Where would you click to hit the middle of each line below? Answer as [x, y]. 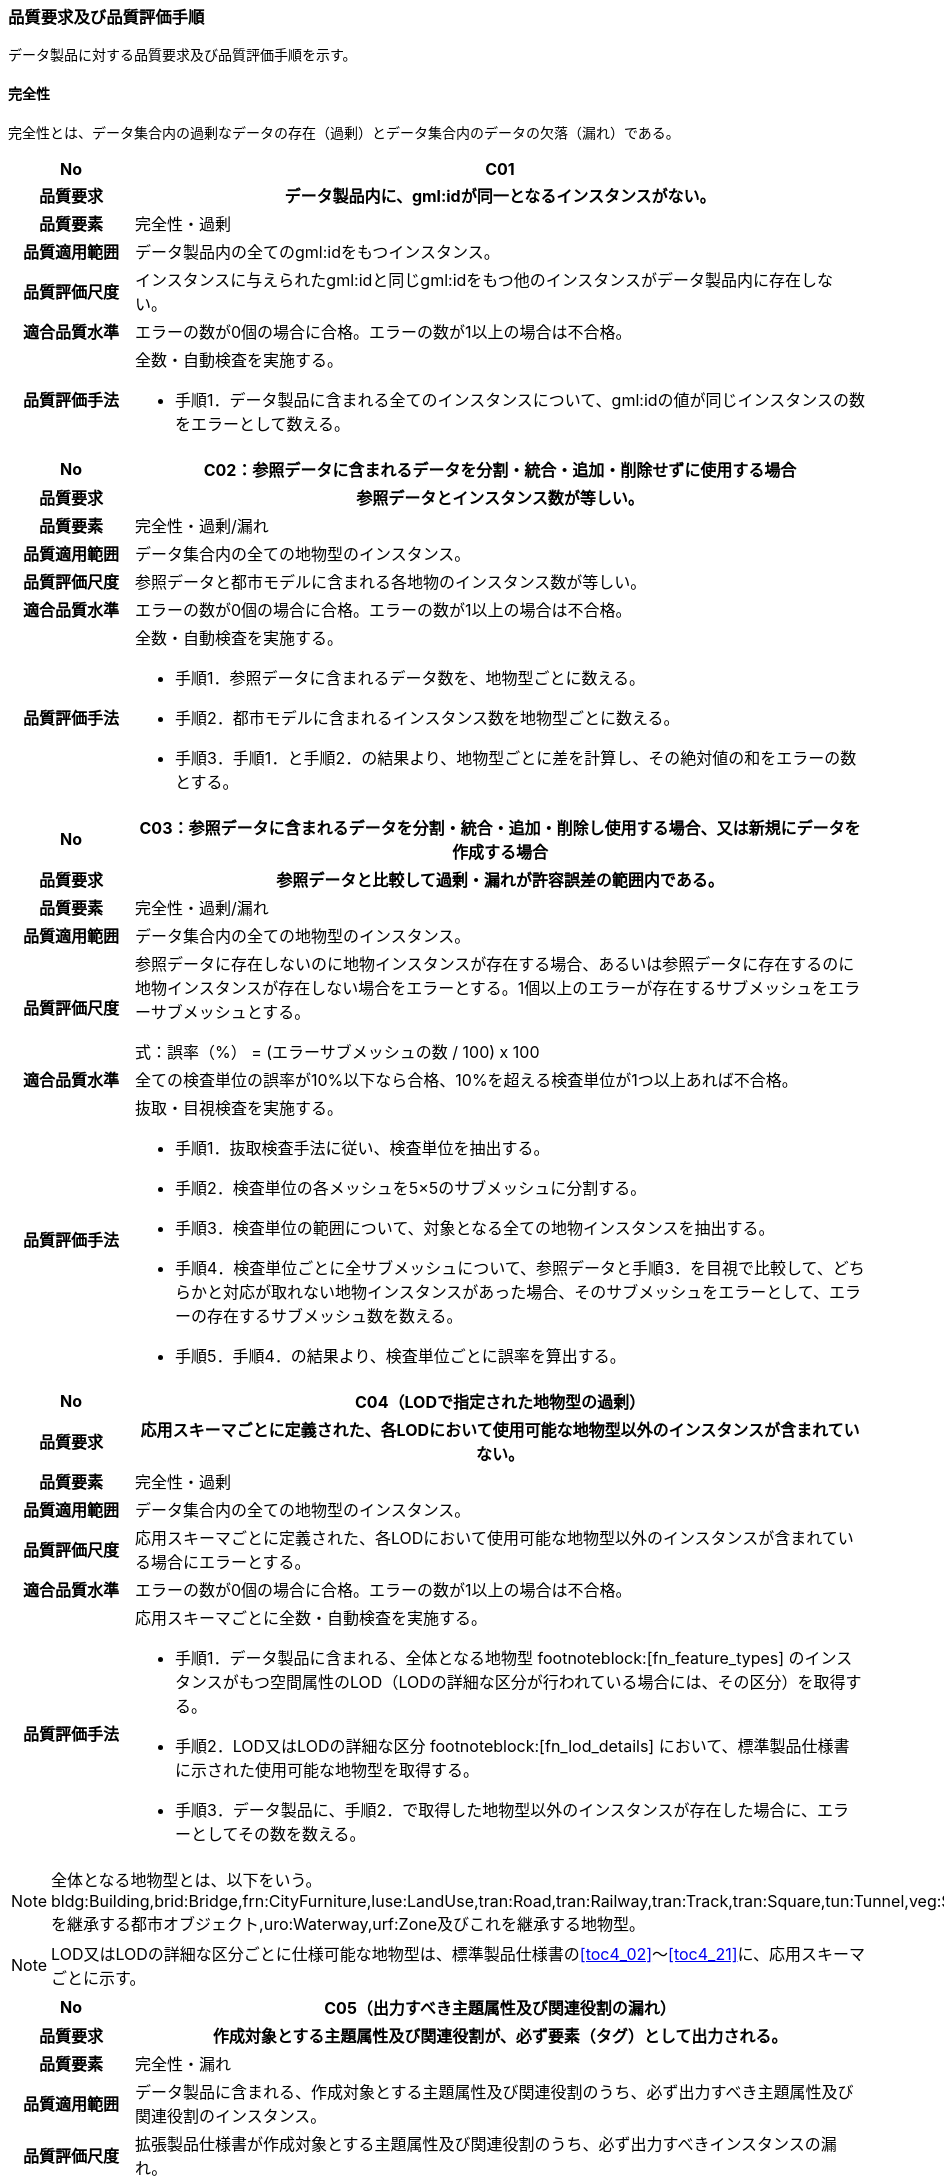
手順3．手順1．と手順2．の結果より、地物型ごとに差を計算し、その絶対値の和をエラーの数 [515, 757]
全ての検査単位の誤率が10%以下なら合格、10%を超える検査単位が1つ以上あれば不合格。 [466, 1079]
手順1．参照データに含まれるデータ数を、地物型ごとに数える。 [410, 677]
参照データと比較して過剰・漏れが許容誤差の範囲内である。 [500, 879]
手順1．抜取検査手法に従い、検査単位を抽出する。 [362, 1147]
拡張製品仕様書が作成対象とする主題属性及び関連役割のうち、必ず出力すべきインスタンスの [477, 2143]
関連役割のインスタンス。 [230, 2115]
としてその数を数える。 [278, 1833]
